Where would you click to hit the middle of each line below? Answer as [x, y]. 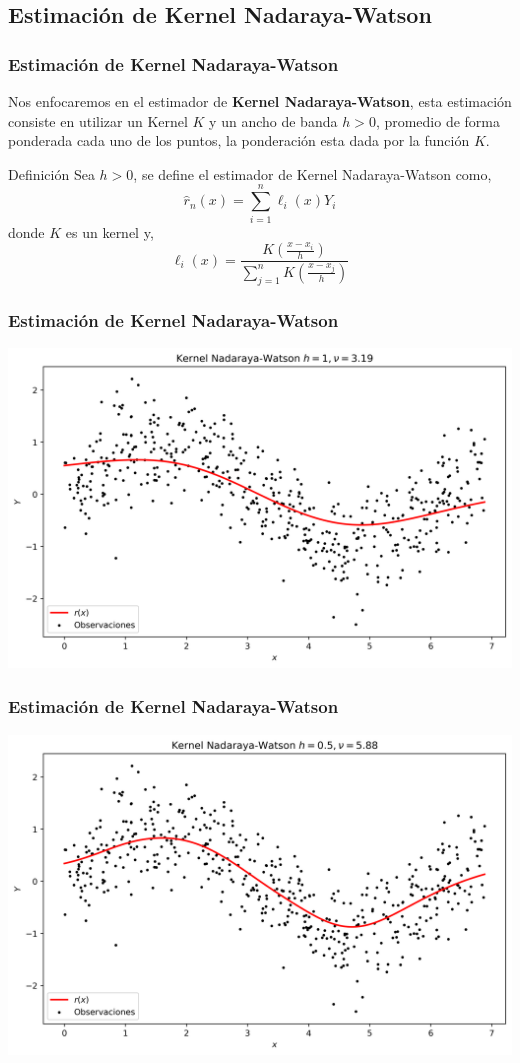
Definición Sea [51, 173]
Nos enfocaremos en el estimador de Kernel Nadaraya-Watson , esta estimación [260, 101]
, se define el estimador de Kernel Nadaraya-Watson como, [312, 173]
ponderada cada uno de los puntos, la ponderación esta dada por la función [239, 140]
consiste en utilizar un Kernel [98, 120]
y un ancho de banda [273, 120]
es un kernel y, [109, 231]
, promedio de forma [438, 120]
